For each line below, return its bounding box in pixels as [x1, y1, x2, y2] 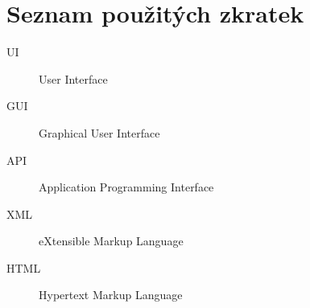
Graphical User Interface [39, 124, 160, 141]
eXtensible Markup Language [39, 232, 184, 249]
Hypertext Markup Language [39, 286, 183, 303]
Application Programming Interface [39, 179, 214, 195]
